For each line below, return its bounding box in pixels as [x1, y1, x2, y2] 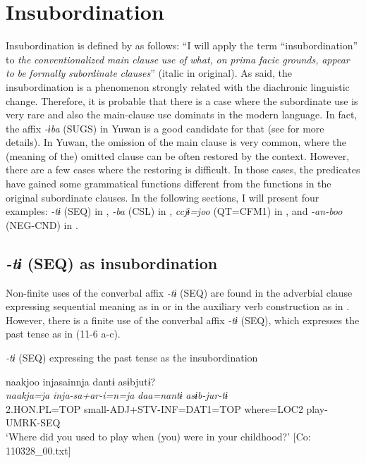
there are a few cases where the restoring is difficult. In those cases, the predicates [6, 162, 360, 177]
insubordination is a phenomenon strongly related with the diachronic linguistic [6, 79, 350, 94]
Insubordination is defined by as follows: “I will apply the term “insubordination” [6, 38, 358, 53]
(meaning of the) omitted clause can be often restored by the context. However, [6, 148, 350, 163]
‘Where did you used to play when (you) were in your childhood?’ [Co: [6, 428, 311, 443]
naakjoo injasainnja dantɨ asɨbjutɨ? [6, 374, 156, 388]
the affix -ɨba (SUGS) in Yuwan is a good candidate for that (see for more [6, 121, 324, 135]
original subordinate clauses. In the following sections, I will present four [6, 190, 319, 204]
